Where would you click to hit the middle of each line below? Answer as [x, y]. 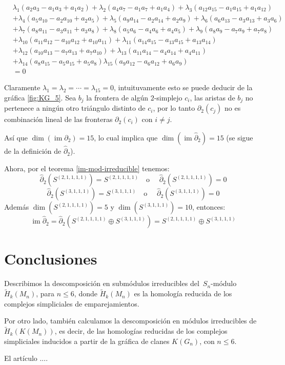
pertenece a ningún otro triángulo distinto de [75, 108]
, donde [86, 293]
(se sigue [240, 137]
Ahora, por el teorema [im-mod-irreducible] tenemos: [87, 168]
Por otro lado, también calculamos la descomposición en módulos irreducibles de [130, 321]
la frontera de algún [117, 97]
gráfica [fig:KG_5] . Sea [40, 97]
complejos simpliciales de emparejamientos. [72, 303]
